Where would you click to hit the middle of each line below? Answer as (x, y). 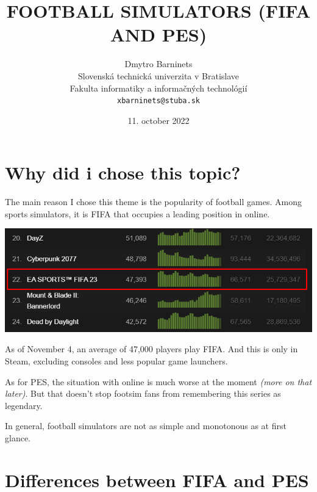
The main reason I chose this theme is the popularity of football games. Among (153, 202)
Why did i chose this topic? (123, 172)
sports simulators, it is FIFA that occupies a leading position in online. (137, 213)
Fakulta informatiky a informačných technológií (158, 88)
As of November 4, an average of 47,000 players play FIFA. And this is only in (151, 349)
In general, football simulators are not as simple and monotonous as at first (146, 426)
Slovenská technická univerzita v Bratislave (158, 75)
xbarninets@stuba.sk (158, 101)
